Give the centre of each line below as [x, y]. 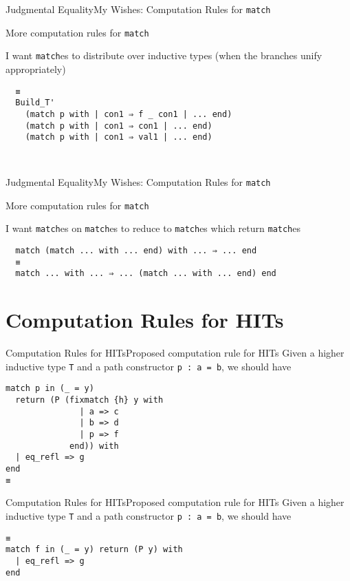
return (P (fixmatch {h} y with [89, 400]
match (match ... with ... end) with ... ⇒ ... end [136, 251]
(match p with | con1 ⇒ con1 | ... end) [119, 126]
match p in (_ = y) [50, 389]
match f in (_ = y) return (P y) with [94, 550]
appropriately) [36, 68]
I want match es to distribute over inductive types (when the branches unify [164, 55]
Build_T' [35, 103]
